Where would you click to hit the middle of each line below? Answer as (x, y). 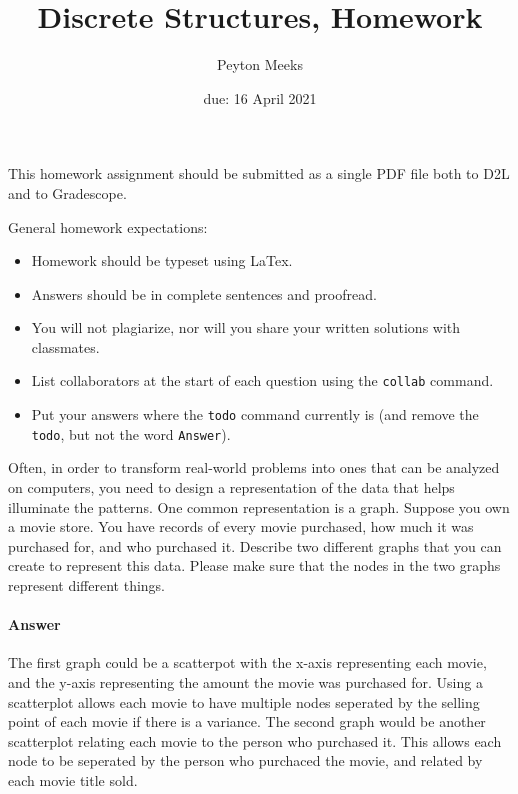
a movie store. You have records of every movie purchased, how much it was (241, 526)
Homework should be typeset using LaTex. (162, 260)
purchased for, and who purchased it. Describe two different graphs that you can (255, 545)
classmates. (65, 346)
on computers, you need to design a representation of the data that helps (231, 487)
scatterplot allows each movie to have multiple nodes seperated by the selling (244, 701)
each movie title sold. (73, 779)
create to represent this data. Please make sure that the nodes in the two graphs (254, 565)
